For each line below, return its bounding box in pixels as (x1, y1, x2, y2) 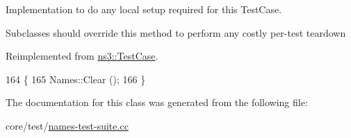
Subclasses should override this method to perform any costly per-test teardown (6, 25, 346, 40)
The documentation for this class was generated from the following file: (6, 95, 308, 110)
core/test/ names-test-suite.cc (6, 118, 129, 132)
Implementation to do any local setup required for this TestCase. (6, 2, 282, 16)
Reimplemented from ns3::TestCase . (6, 49, 158, 63)
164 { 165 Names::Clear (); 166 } (6, 71, 146, 86)
